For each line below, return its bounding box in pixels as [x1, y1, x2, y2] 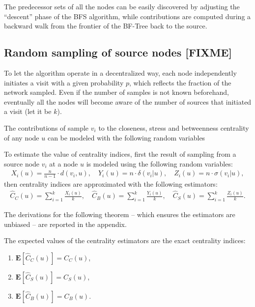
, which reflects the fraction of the [129, 77, 231, 87]
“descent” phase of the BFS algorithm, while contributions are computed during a [4, 11, 251, 21]
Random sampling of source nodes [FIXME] [4, 45, 232, 60]
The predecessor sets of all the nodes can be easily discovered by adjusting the [4, 1, 240, 11]
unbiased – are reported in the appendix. [4, 219, 127, 229]
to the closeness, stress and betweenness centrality [98, 122, 249, 133]
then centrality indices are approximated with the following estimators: [4, 179, 218, 189]
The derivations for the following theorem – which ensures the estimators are [4, 209, 235, 219]
